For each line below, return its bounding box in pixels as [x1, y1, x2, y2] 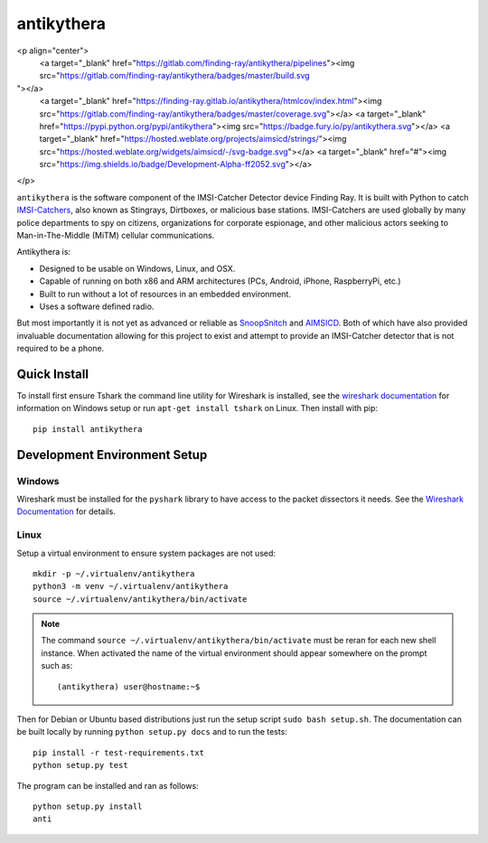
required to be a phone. [16, 343, 105, 354]
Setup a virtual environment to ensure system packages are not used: [16, 548, 276, 558]
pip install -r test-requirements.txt [33, 747, 205, 758]
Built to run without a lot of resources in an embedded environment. [39, 288, 291, 299]
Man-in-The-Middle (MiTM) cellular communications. [16, 230, 215, 241]
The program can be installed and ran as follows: [16, 780, 199, 791]
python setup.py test [33, 760, 128, 771]
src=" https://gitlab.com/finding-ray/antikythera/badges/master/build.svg [39, 70, 311, 81]
